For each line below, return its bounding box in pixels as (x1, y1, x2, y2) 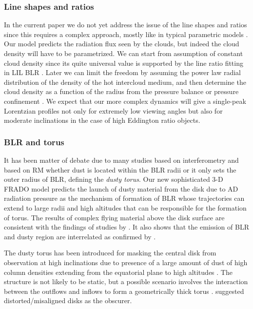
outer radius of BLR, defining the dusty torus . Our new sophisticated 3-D (4, 174, 223, 184)
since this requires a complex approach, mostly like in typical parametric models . (4, 29, 248, 39)
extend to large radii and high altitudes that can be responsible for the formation (4, 202, 247, 212)
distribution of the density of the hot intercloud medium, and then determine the (4, 77, 246, 87)
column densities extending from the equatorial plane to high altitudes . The (4, 267, 233, 277)
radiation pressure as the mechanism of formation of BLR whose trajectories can (4, 193, 245, 203)
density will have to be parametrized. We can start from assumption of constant (4, 48, 243, 58)
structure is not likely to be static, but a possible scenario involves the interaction (4, 276, 248, 287)
